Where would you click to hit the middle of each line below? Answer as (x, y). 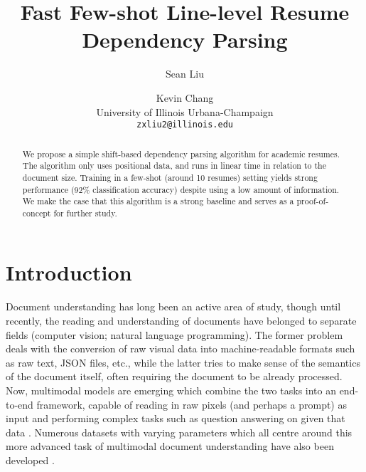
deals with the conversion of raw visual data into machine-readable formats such (181, 348)
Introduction (69, 272)
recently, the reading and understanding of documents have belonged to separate (181, 321)
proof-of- (313, 201)
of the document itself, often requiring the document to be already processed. (174, 376)
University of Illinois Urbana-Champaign (185, 111)
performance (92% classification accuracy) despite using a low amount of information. (181, 189)
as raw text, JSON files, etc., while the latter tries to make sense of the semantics (183, 362)
